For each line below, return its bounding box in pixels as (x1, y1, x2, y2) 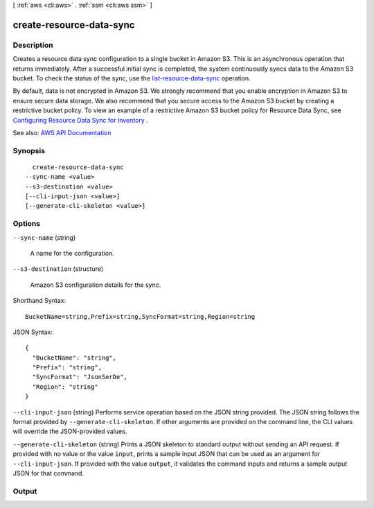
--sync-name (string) (12, 233, 76, 242)
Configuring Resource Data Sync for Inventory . (12, 116, 148, 124)
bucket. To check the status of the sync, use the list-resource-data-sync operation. (12, 73, 251, 82)
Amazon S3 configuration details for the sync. (30, 281, 161, 289)
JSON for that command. (12, 468, 84, 478)
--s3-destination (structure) (12, 265, 104, 273)
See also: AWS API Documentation (12, 128, 112, 137)
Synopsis (12, 146, 45, 155)
